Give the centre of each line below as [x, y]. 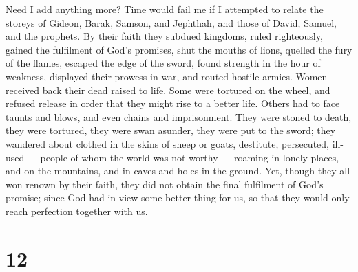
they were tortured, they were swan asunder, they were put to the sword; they [171, 130]
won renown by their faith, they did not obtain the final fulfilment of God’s [165, 184]
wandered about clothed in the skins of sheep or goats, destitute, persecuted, [167, 143]
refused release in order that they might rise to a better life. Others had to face [173, 103]
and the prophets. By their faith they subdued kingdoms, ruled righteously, [164, 36]
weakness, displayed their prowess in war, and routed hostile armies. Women [167, 76]
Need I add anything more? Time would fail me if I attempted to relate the [165, 9]
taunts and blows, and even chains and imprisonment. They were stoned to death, [179, 116]
